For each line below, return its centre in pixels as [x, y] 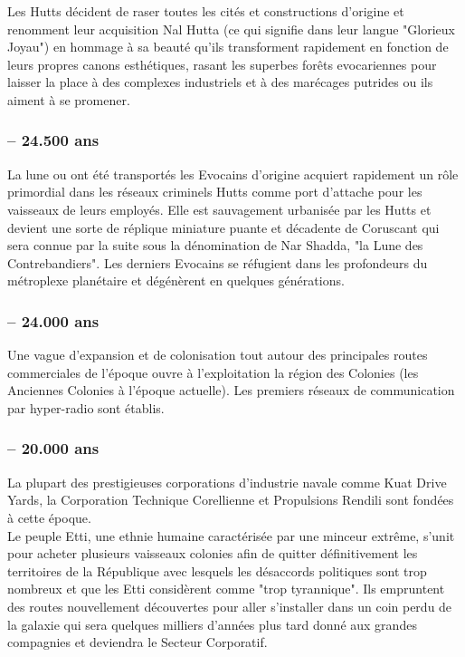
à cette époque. [49, 517]
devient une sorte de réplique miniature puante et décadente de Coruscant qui [223, 227]
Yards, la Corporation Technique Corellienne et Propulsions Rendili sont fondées [231, 500]
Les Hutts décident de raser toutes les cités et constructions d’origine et [206, 11]
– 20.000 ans [53, 448]
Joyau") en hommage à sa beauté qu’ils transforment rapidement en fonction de [228, 47]
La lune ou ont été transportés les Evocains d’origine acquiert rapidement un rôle [233, 174]
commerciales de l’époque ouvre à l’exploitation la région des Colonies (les [213, 372]
